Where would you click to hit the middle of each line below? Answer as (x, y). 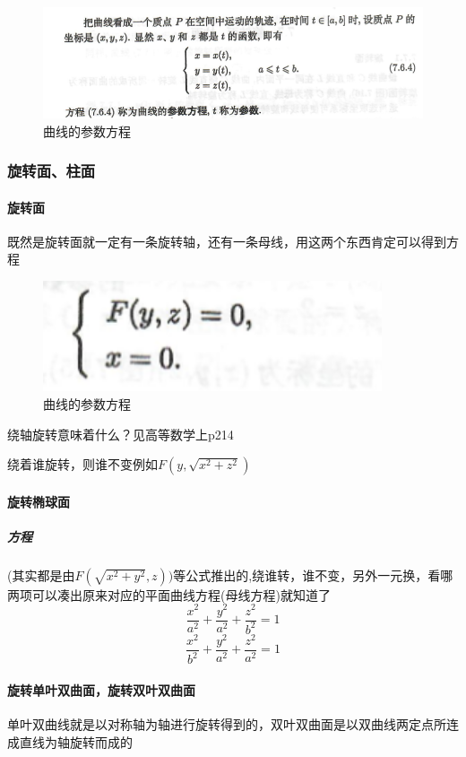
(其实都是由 (41, 574)
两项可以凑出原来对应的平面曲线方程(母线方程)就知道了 (169, 594)
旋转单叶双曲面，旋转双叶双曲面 (101, 690)
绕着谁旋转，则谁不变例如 (82, 464)
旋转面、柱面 (52, 171)
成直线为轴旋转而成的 (70, 741)
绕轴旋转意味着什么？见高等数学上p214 (121, 434)
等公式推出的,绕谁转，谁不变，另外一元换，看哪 (313, 574)
